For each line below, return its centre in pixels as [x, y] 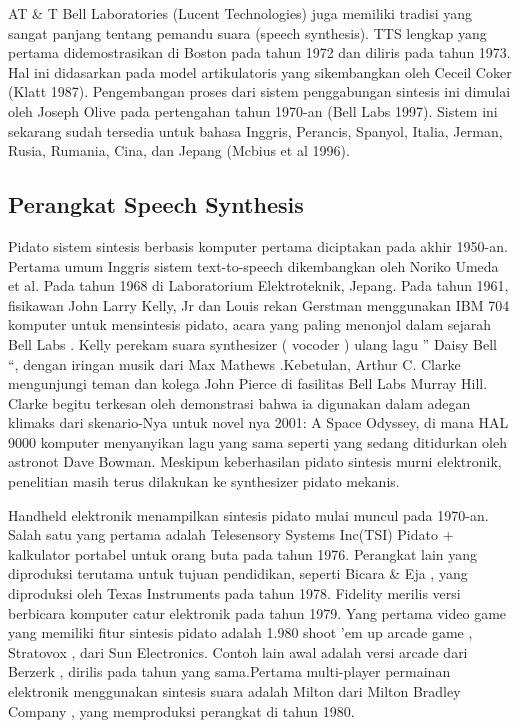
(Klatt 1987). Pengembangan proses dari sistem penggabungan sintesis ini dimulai [259, 91]
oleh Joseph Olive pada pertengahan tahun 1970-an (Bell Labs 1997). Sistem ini [253, 110]
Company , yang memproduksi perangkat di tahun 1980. [181, 710]
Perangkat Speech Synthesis [156, 204]
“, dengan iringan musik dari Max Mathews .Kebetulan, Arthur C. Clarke [234, 363]
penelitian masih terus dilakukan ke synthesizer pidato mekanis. [204, 481]
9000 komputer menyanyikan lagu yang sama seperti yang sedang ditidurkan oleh [257, 441]
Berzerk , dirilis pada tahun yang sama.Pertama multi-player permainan [229, 671]
